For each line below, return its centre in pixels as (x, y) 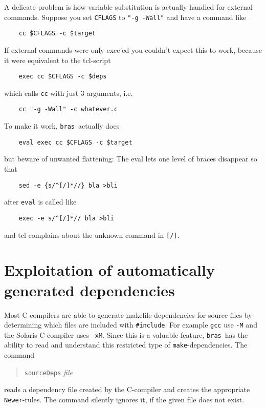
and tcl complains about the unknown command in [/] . (92, 234)
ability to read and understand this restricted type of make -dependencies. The (126, 345)
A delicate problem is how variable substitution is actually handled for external (128, 7)
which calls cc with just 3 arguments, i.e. (69, 93)
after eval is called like (40, 202)
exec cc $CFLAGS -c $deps (63, 77)
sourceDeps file (48, 372)
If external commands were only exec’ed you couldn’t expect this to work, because (133, 49)
